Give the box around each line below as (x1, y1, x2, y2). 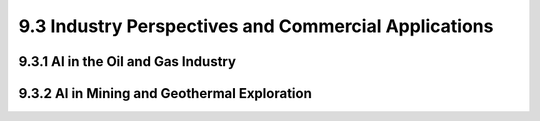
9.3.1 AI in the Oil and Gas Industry (18, 53, 237, 70)
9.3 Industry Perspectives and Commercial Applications (18, 15, 494, 37)
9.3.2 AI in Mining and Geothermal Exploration (18, 85, 312, 102)
